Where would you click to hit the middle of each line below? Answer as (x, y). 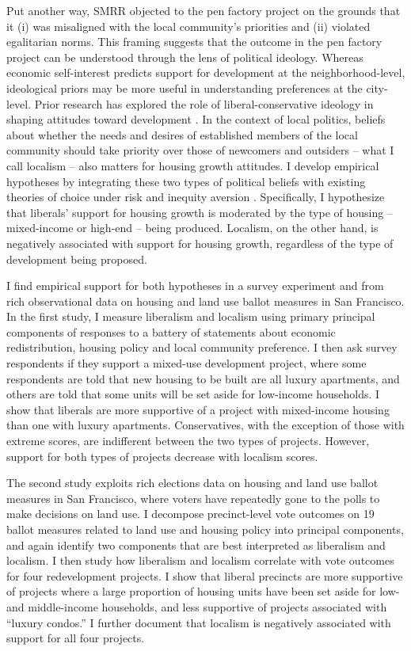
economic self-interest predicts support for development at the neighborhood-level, (206, 72)
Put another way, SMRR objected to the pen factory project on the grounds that (204, 10)
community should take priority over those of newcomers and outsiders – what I (200, 150)
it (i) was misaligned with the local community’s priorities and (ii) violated (188, 26)
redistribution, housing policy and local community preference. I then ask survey (202, 347)
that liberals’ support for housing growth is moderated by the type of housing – (200, 212)
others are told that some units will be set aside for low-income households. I (193, 394)
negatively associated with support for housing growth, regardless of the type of (200, 243)
